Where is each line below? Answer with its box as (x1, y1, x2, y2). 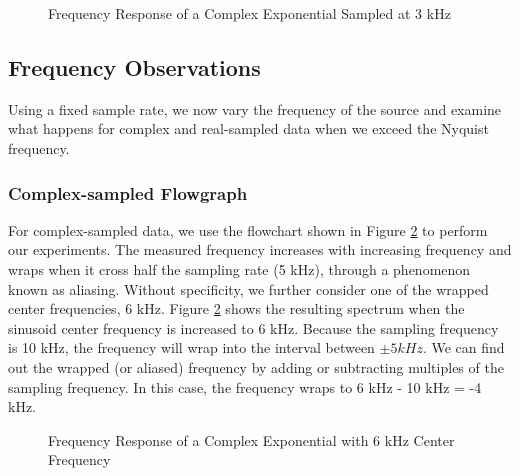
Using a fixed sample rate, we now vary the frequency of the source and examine (8, 98, 502, 119)
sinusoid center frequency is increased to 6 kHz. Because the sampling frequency (8, 317, 499, 338)
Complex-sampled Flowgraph (8, 180, 248, 205)
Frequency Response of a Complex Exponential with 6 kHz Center (48, 429, 455, 450)
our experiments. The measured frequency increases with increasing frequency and (8, 239, 512, 260)
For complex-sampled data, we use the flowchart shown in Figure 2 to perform (8, 219, 488, 240)
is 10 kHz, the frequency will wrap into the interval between (8, 337, 375, 358)
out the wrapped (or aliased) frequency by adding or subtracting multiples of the (8, 356, 504, 377)
